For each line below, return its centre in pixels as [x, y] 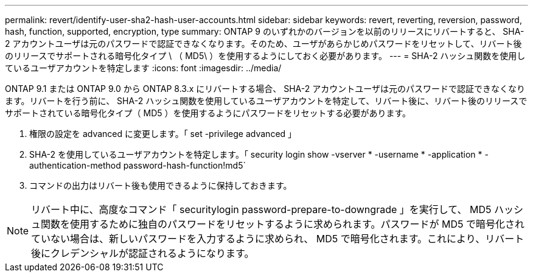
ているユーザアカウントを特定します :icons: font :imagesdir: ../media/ [143, 68]
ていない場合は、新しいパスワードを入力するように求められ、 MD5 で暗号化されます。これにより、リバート [278, 239]
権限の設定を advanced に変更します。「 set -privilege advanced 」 [163, 134]
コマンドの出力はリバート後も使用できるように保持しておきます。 [161, 185]
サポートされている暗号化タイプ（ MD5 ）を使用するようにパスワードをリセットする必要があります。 [208, 113]
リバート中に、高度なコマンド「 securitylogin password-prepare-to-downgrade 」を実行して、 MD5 [261, 209]
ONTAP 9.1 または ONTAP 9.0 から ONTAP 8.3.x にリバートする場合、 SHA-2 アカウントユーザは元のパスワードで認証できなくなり [265, 89]
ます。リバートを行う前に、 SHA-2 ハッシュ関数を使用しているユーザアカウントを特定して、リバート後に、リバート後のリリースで [266, 101]
